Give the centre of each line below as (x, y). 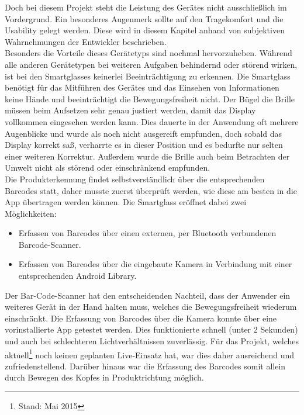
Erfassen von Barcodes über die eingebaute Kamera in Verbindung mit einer (155, 264)
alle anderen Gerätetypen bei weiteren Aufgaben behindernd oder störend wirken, (151, 64)
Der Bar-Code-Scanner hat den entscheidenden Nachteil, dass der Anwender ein (148, 295)
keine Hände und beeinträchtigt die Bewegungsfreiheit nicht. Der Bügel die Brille (150, 98)
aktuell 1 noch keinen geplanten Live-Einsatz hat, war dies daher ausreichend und (150, 354)
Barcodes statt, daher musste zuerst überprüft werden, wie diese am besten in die (151, 190)
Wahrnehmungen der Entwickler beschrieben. (86, 41)
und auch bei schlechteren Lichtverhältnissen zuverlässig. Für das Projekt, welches (152, 341)
